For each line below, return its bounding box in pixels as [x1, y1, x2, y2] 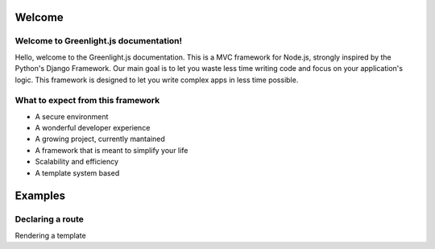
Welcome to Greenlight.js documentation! [14, 35, 183, 47]
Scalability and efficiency [35, 157, 119, 167]
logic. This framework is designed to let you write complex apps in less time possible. [14, 75, 299, 85]
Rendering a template [14, 230, 86, 240]
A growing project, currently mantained [35, 134, 165, 144]
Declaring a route [14, 214, 85, 225]
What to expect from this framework [14, 95, 160, 106]
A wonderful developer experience [35, 123, 151, 133]
